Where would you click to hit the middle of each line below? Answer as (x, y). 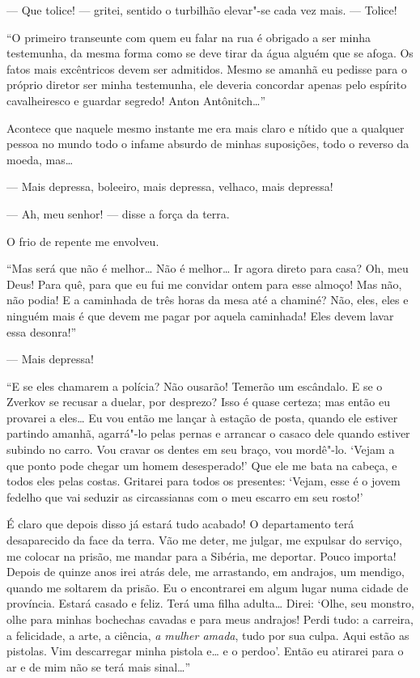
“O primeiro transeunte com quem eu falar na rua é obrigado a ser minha (189, 37)
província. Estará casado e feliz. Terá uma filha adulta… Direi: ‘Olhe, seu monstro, (210, 603)
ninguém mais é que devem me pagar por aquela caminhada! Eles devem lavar (200, 315)
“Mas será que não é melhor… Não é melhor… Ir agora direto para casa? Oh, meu (208, 268)
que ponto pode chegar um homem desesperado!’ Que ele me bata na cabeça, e (202, 465)
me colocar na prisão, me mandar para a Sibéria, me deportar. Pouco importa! (202, 555)
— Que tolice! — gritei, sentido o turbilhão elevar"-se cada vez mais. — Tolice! (202, 10)
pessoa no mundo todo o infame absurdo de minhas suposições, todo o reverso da (208, 144)
